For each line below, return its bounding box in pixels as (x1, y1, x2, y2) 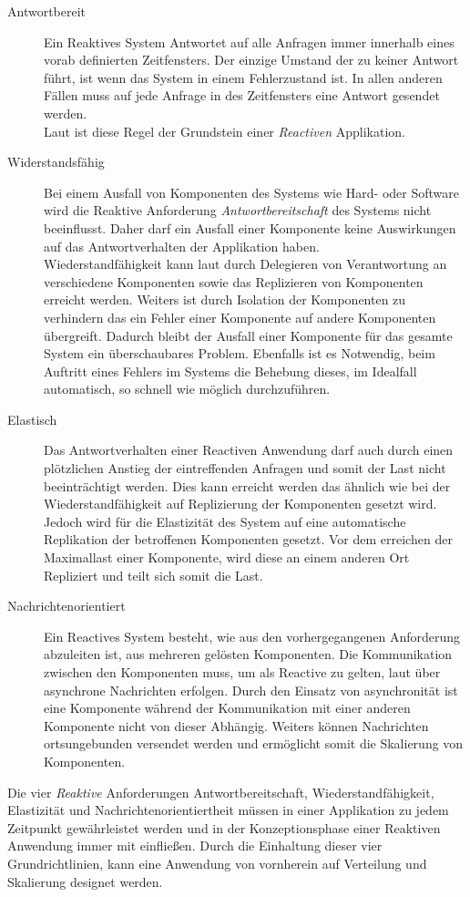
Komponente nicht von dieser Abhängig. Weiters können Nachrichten (44, 716, 429, 735)
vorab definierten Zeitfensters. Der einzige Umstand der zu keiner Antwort (44, 50, 459, 69)
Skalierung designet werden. (7, 871, 163, 891)
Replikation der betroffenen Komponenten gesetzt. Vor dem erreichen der (44, 530, 453, 549)
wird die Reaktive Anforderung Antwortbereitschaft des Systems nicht (44, 201, 432, 220)
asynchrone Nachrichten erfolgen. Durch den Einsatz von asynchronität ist (44, 680, 458, 699)
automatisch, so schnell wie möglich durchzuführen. (44, 379, 331, 398)
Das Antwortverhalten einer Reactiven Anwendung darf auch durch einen (44, 440, 454, 459)
